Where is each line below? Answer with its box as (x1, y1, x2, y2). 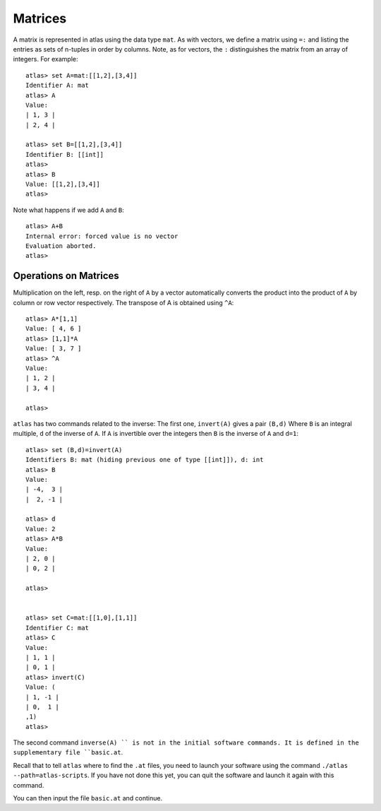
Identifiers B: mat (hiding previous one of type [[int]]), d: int (25, 456, 264, 464)
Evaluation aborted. (25, 242, 97, 250)
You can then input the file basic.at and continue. (13, 794, 162, 803)
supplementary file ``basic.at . (13, 748, 123, 757)
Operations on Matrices (13, 270, 119, 282)
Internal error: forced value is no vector (25, 232, 179, 240)
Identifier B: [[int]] (25, 150, 104, 158)
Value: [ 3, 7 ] (25, 345, 82, 353)
